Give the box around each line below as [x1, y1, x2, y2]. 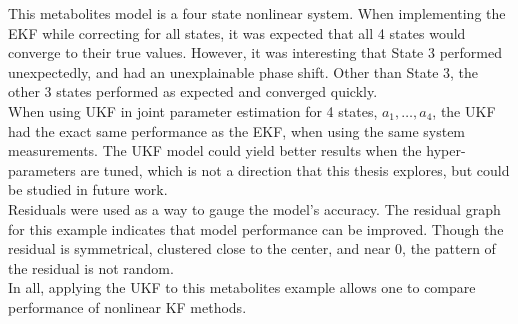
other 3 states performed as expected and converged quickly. [8, 81, 378, 102]
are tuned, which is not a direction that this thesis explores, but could [80, 159, 510, 180]
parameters [8, 159, 76, 180]
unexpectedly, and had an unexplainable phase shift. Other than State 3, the [8, 61, 479, 82]
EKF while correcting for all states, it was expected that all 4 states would [8, 22, 466, 43]
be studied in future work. [8, 179, 168, 200]
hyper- [426, 140, 466, 161]
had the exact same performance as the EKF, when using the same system [8, 120, 466, 141]
